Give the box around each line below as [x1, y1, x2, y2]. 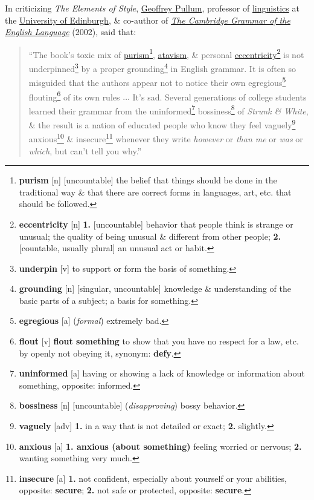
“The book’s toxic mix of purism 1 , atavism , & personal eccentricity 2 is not [28, 46, 304, 61]
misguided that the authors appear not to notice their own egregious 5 [28, 74, 286, 88]
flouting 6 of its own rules [28, 88, 120, 103]
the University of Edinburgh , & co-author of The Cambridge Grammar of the [5, 13, 290, 26]
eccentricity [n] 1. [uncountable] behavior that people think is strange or [19, 217, 293, 230]
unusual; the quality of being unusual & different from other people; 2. [19, 229, 281, 242]
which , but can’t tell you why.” [28, 144, 142, 157]
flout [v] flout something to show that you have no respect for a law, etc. [19, 335, 299, 347]
